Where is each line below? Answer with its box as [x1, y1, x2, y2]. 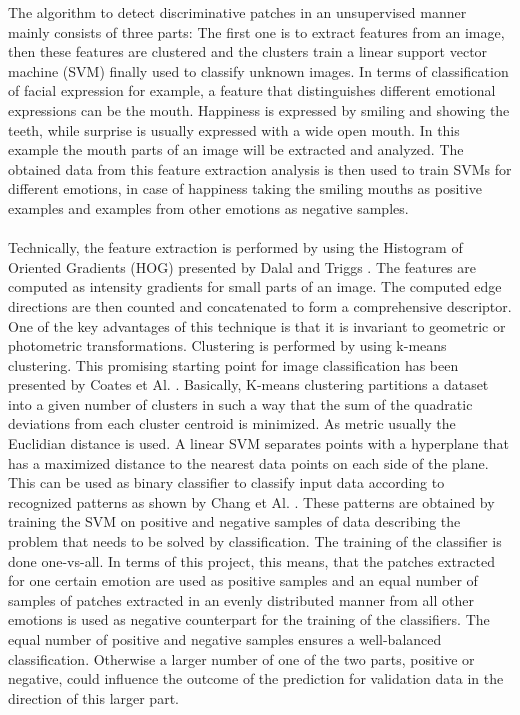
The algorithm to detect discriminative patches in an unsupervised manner [8, 2, 467, 22]
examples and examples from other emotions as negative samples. [8, 197, 409, 218]
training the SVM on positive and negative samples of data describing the [8, 511, 461, 532]
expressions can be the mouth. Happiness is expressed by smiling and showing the [8, 99, 510, 120]
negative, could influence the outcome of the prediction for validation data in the [8, 668, 504, 689]
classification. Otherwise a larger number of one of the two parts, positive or [8, 648, 475, 669]
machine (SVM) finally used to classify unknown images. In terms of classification [8, 60, 509, 81]
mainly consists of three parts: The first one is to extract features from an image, [8, 21, 505, 42]
